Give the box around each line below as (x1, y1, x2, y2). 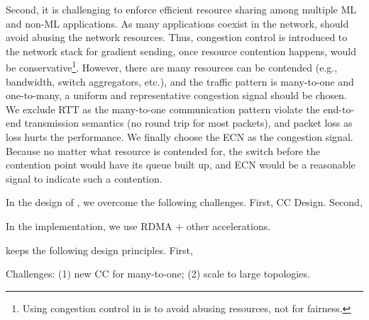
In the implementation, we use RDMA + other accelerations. (6, 218, 271, 233)
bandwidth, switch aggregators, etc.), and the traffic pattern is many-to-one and (6, 74, 354, 88)
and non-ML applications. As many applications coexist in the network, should (6, 16, 349, 30)
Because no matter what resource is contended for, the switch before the (6, 143, 321, 158)
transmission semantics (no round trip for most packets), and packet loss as (24, 115, 353, 130)
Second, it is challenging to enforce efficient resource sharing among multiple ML (6, 2, 357, 16)
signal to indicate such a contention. (6, 171, 163, 185)
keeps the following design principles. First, (6, 242, 193, 257)
